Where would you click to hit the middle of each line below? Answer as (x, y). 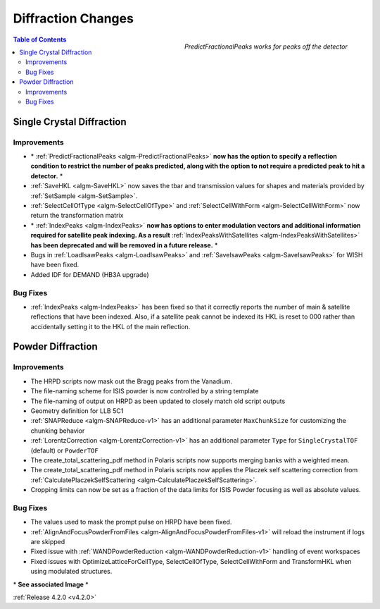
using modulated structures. (71, 572)
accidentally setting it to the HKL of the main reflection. (110, 326)
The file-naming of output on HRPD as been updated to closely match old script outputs (158, 401)
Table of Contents (40, 39)
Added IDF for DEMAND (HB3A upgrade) (90, 274)
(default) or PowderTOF (64, 450)
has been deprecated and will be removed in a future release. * (124, 245)
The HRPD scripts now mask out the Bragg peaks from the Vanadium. (131, 381)
